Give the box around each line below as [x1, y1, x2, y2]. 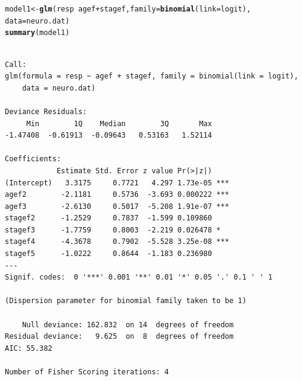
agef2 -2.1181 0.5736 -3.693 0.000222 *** [5, 190, 230, 199]
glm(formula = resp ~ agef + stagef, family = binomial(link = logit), [5, 72, 298, 81]
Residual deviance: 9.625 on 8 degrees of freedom [5, 332, 234, 341]
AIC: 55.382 [5, 344, 52, 353]
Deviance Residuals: [5, 107, 87, 116]
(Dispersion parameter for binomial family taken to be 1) [5, 296, 247, 306]
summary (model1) [5, 28, 70, 37]
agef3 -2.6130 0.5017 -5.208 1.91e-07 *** [5, 202, 230, 211]
